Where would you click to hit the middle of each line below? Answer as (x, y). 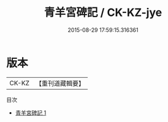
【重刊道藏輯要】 (60, 83)
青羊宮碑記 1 (31, 112)
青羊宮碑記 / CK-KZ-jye (103, 13)
